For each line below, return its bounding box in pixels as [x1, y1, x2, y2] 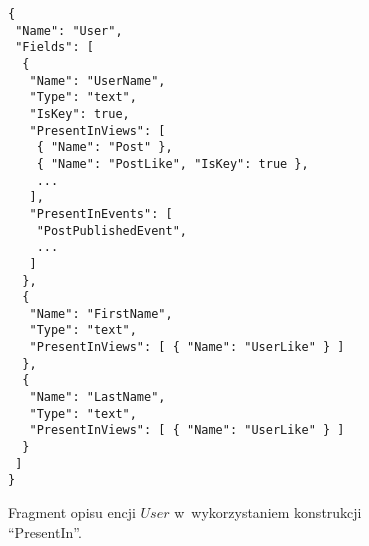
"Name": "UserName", [29, 73, 166, 88]
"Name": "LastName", [29, 390, 166, 405]
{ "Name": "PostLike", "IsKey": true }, [36, 156, 309, 171]
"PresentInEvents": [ [29, 206, 173, 221]
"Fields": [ [15, 40, 94, 55]
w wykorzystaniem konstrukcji [174, 502, 362, 523]
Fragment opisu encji [8, 502, 136, 523]
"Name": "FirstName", [29, 306, 173, 321]
